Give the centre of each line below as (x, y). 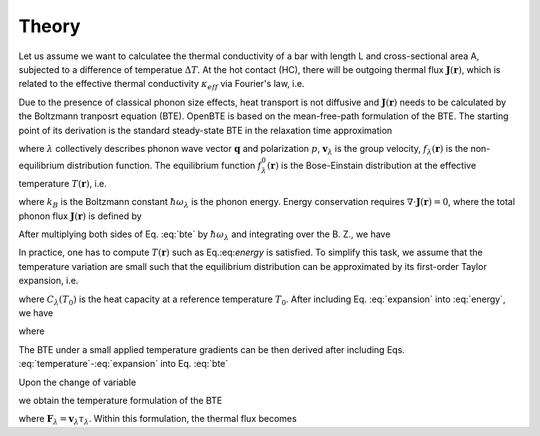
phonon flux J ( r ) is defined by (80, 216)
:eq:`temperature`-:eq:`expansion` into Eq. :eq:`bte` (123, 364)
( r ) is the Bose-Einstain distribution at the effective (371, 166)
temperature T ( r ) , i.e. (62, 183)
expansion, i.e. (48, 281)
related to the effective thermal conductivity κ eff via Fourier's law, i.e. (161, 85)
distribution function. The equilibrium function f (164, 166)
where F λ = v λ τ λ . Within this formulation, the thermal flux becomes (157, 420)
